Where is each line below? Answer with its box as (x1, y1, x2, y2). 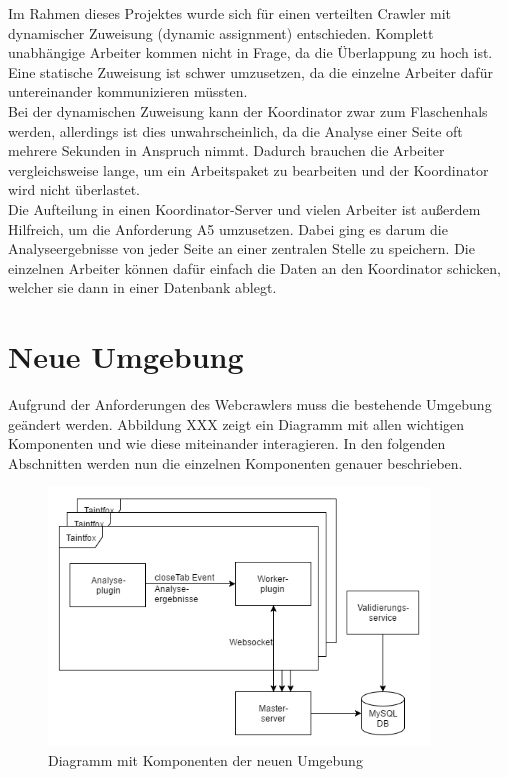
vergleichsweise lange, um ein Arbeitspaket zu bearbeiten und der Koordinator (8, 159, 489, 180)
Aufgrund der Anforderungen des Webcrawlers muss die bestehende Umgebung (8, 394, 492, 415)
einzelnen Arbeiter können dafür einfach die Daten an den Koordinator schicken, (8, 257, 501, 278)
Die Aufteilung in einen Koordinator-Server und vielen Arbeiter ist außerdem (8, 198, 481, 219)
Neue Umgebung (8, 336, 244, 377)
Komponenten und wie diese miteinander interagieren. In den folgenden (8, 433, 446, 454)
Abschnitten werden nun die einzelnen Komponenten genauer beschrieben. (8, 452, 463, 473)
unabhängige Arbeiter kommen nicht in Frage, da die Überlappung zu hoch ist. (8, 42, 493, 63)
